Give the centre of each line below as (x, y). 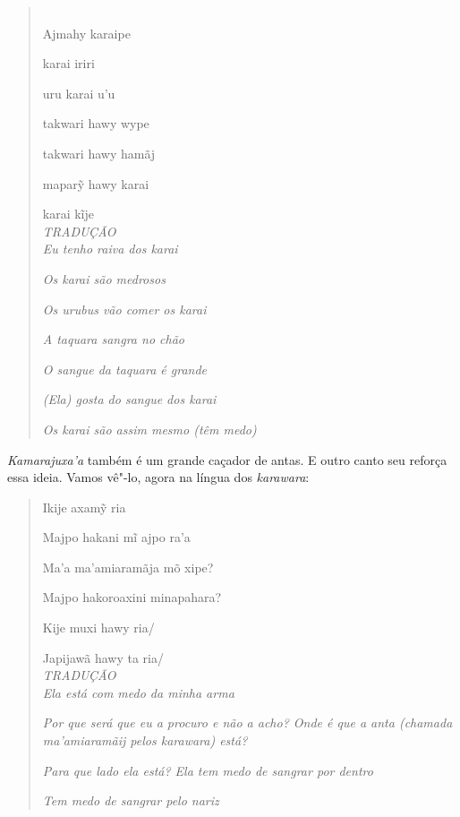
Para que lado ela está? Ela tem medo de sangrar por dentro (208, 770)
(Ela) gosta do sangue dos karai (129, 399)
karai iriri (68, 63)
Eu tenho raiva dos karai (110, 249)
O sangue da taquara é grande (125, 369)
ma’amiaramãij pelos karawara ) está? (145, 740)
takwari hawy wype (96, 123)
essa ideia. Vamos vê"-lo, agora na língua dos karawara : (158, 477)
